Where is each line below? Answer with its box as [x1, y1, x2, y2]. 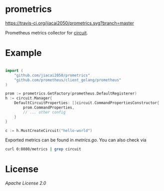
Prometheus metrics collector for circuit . [5, 29, 88, 35]
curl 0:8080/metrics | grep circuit [5, 146, 81, 152]
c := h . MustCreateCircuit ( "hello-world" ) [5, 128, 93, 133]
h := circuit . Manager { [5, 96, 52, 101]
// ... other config [23, 109, 66, 114]
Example [5, 47, 42, 58]
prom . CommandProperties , [23, 105, 75, 110]
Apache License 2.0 [5, 180, 46, 186]
